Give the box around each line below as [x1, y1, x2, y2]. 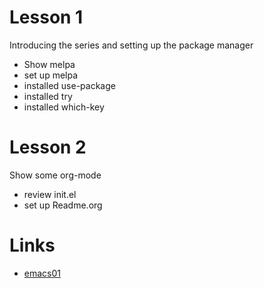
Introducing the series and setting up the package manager [9, 39, 254, 51]
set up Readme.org [23, 199, 103, 211]
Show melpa [23, 58, 76, 70]
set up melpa [23, 69, 79, 81]
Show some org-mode [9, 169, 102, 181]
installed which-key [23, 101, 105, 113]
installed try [23, 90, 73, 102]
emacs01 [23, 267, 61, 279]
